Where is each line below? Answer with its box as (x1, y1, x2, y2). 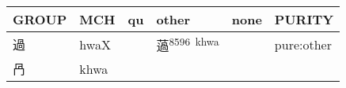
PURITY (274, 10, 334, 28)
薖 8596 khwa (156, 34, 219, 55)
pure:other (274, 35, 332, 53)
